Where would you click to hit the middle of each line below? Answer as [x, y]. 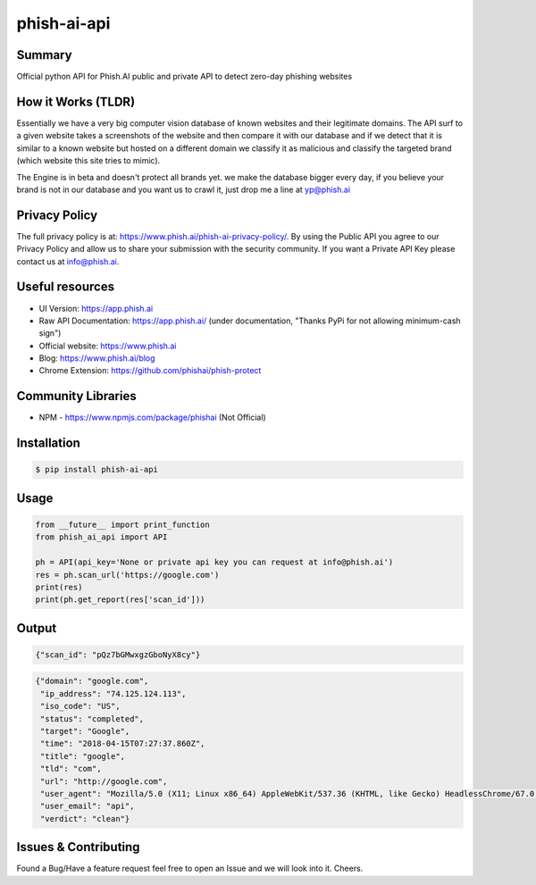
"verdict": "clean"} [85, 818]
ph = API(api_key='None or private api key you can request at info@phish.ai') [214, 562]
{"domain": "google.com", [92, 681]
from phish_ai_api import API [101, 537]
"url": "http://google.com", [104, 781]
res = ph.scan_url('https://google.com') [127, 575]
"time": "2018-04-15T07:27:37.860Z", [123, 744]
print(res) [59, 587]
